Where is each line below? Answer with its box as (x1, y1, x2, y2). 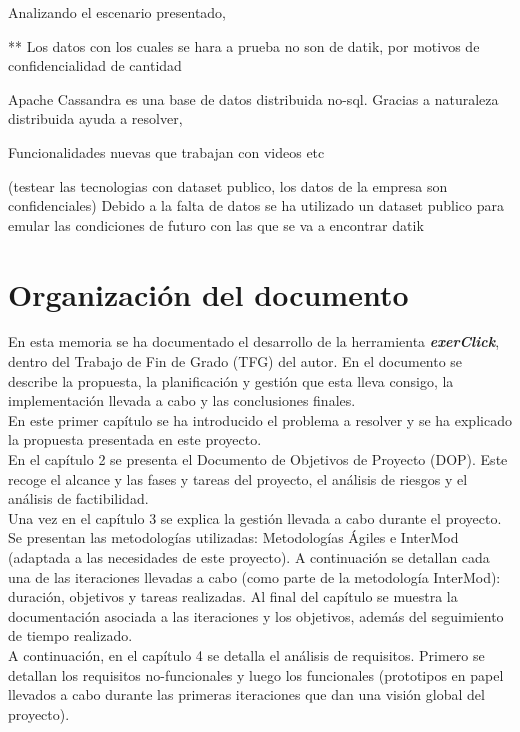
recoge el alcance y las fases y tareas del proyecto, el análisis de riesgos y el (8, 468, 468, 489)
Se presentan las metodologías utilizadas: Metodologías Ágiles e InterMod (8, 527, 459, 548)
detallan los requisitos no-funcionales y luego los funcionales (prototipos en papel (8, 664, 504, 685)
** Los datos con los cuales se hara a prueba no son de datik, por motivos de (8, 35, 480, 56)
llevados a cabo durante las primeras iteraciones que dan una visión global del (8, 684, 485, 705)
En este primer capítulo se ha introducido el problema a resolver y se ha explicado (8, 409, 512, 430)
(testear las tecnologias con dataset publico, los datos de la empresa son (8, 175, 448, 196)
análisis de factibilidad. (8, 488, 149, 509)
